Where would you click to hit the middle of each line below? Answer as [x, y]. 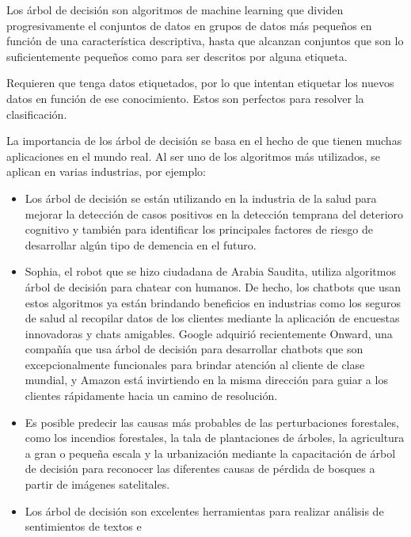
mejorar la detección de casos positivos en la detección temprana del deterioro [214, 213]
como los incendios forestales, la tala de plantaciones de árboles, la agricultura [215, 438]
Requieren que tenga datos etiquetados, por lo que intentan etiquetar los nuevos [200, 83]
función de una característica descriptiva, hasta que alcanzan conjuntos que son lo [205, 41]
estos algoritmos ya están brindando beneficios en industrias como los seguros [213, 302]
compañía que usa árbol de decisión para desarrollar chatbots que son [194, 349]
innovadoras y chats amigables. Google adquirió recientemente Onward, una [209, 333]
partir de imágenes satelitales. [97, 484]
